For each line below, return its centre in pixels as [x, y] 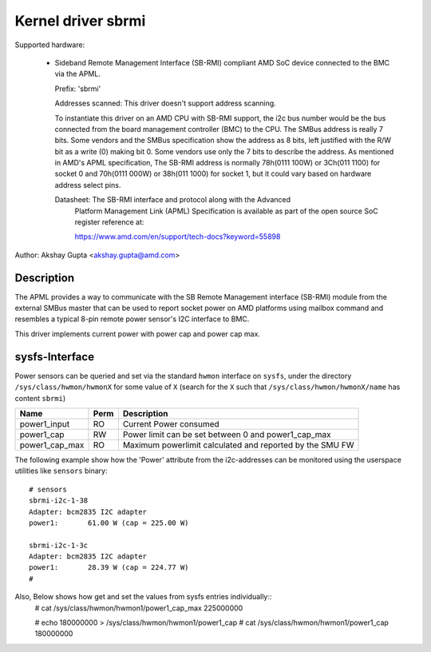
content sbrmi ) [40, 398]
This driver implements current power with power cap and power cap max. [138, 334]
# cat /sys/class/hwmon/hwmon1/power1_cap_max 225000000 [139, 608]
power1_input [45, 423]
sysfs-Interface [55, 357]
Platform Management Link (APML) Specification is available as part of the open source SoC [226, 211]
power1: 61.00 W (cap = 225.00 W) [109, 523]
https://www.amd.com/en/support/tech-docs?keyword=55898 [178, 237]
